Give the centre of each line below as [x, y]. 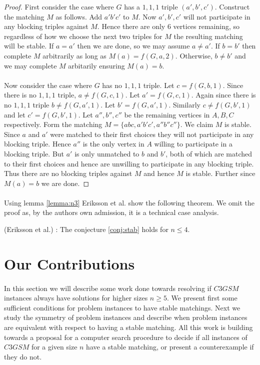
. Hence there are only [131, 26]
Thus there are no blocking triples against [68, 173]
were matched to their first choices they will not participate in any [152, 134]
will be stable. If [29, 46]
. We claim [197, 124]
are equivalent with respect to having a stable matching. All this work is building [128, 327]
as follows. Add [79, 16]
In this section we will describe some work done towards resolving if [108, 288]
